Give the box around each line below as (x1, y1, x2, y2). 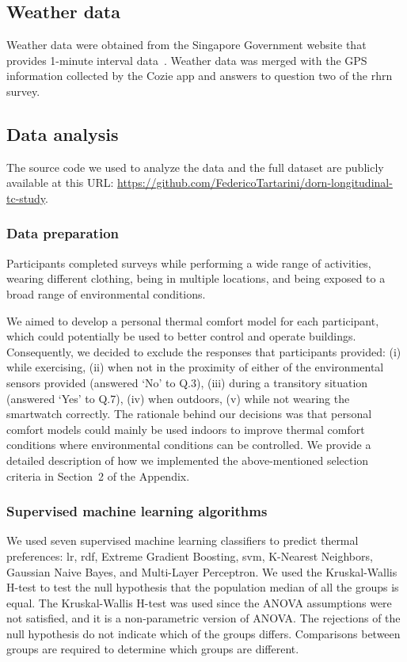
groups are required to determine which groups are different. (6, 641, 299, 657)
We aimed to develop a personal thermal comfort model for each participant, (6, 312, 379, 329)
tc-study (6, 189, 46, 206)
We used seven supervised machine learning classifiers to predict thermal (6, 532, 359, 549)
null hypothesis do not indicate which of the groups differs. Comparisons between (6, 625, 401, 641)
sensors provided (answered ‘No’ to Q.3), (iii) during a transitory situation (6, 374, 368, 390)
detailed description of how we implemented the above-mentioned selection (6, 451, 369, 468)
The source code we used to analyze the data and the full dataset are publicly (6, 158, 384, 175)
